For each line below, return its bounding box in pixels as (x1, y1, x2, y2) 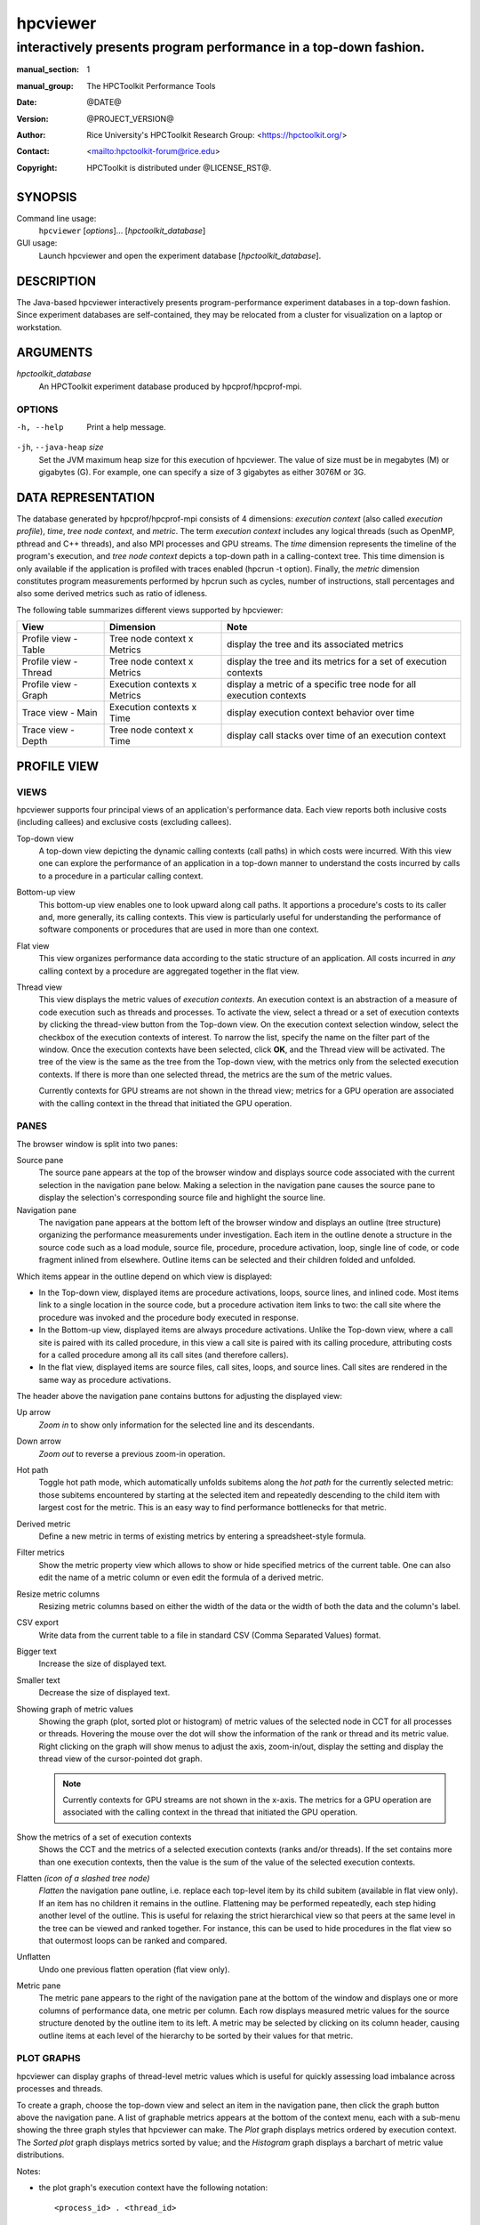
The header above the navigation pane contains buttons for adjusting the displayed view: (16, 1391, 342, 1402)
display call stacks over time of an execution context (227, 730, 446, 742)
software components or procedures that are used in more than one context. (38, 924, 320, 934)
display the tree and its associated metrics (227, 638, 404, 651)
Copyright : (16, 162, 58, 173)
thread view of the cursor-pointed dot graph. (38, 1753, 203, 1764)
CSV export (16, 1617, 60, 1628)
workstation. (16, 321, 62, 333)
